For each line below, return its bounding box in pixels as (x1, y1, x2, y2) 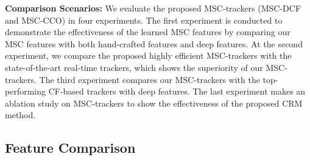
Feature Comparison (5, 138, 136, 157)
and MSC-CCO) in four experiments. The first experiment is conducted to (5, 13, 283, 26)
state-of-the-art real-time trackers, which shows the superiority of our (5, 61, 263, 73)
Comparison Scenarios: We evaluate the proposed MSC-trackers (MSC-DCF (5, 2, 301, 14)
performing (5, 85, 46, 98)
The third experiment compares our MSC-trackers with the (39, 73, 260, 85)
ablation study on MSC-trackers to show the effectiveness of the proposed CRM (5, 96, 303, 109)
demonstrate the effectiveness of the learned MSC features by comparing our (5, 25, 291, 38)
